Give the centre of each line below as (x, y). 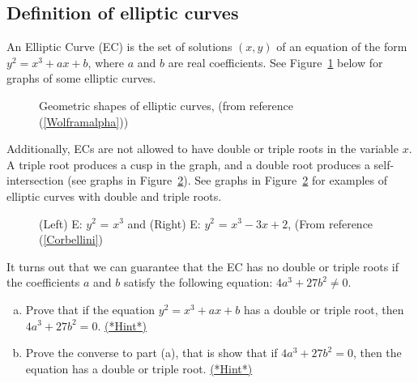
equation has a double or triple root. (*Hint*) (139, 368)
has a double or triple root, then (324, 309)
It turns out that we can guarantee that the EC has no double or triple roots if (203, 266)
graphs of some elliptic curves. (81, 78)
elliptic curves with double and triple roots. (114, 196)
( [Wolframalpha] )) (84, 121)
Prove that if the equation (90, 309)
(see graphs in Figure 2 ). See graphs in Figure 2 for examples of (228, 180)
